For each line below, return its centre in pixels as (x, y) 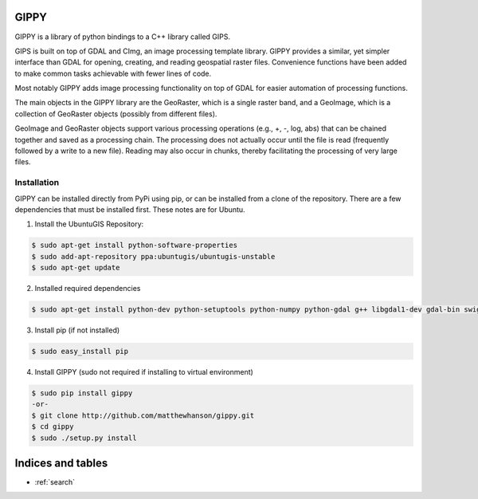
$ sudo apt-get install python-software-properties (135, 246)
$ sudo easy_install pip (80, 352)
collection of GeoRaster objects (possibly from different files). (116, 114)
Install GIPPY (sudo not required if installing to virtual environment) (144, 372)
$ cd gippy (53, 427)
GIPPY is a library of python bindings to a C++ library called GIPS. (123, 37)
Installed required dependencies (88, 289)
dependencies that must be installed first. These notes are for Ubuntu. (130, 209)
